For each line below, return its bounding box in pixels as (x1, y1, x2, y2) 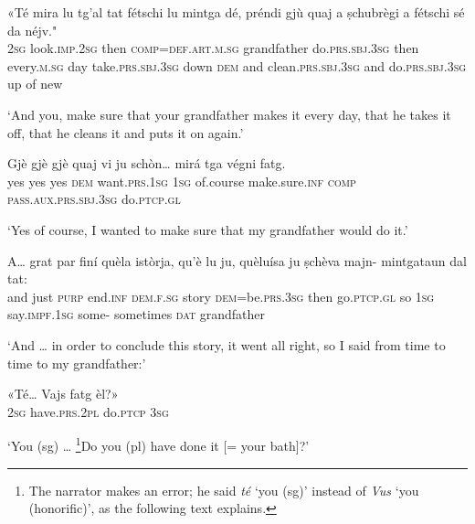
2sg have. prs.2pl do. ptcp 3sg (7, 401, 169, 421)
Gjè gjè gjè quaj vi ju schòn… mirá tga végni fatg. (7, 154, 286, 173)
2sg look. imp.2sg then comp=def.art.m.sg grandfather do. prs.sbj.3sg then (7, 38, 419, 58)
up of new (7, 74, 63, 93)
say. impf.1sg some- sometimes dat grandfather (7, 305, 266, 324)
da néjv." (7, 20, 58, 39)
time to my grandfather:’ (7, 353, 146, 372)
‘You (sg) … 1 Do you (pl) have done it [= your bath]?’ (7, 433, 310, 454)
